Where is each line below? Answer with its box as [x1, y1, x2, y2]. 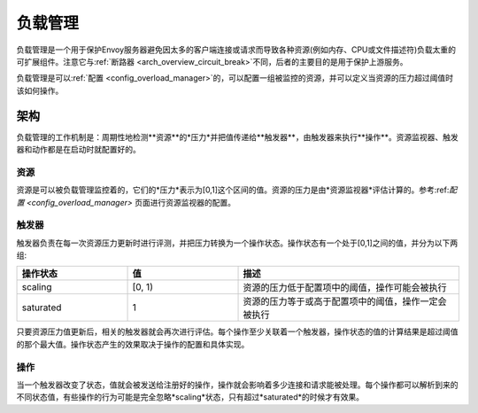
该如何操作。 [16, 85, 64, 96]
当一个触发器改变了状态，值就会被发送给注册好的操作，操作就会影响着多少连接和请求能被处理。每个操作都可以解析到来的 [16, 379, 459, 390]
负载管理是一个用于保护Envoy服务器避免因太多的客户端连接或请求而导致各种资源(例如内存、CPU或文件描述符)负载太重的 [16, 44, 456, 55]
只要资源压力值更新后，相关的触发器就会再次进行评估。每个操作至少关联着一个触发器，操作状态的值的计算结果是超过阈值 [16, 326, 459, 337]
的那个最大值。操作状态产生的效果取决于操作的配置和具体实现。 [16, 339, 250, 349]
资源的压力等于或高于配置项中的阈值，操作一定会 [243, 295, 447, 308]
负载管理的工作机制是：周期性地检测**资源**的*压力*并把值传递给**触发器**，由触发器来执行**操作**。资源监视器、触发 [16, 131, 459, 142]
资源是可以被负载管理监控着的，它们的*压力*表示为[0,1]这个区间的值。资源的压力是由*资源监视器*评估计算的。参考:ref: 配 [16, 184, 458, 195]
